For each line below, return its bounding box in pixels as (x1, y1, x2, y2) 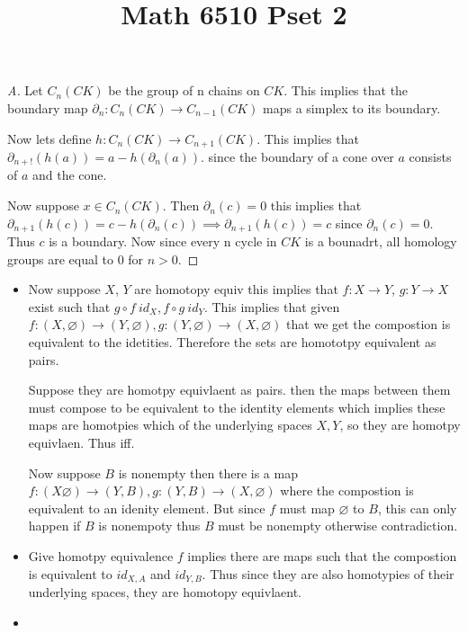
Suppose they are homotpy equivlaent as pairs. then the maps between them (28, 380, 451, 399)
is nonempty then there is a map (118, 463, 298, 482)
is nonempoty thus (98, 516, 201, 535)
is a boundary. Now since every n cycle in (49, 232, 277, 251)
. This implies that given (203, 297, 340, 316)
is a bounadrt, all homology (304, 232, 457, 251)
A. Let (7, 81, 43, 100)
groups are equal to (7, 249, 113, 268)
